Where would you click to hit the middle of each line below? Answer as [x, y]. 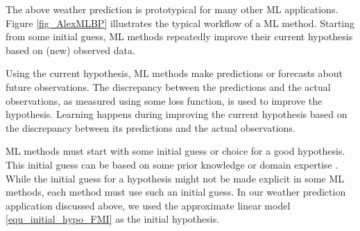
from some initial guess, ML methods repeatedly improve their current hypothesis [179, 36]
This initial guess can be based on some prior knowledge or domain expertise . [172, 164]
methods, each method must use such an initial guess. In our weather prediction [176, 192]
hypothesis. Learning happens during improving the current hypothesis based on [177, 114]
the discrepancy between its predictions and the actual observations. [151, 127]
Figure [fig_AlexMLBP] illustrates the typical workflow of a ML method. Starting [180, 23]
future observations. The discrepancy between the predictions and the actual [168, 86]
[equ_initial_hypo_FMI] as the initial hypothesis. [113, 219]
